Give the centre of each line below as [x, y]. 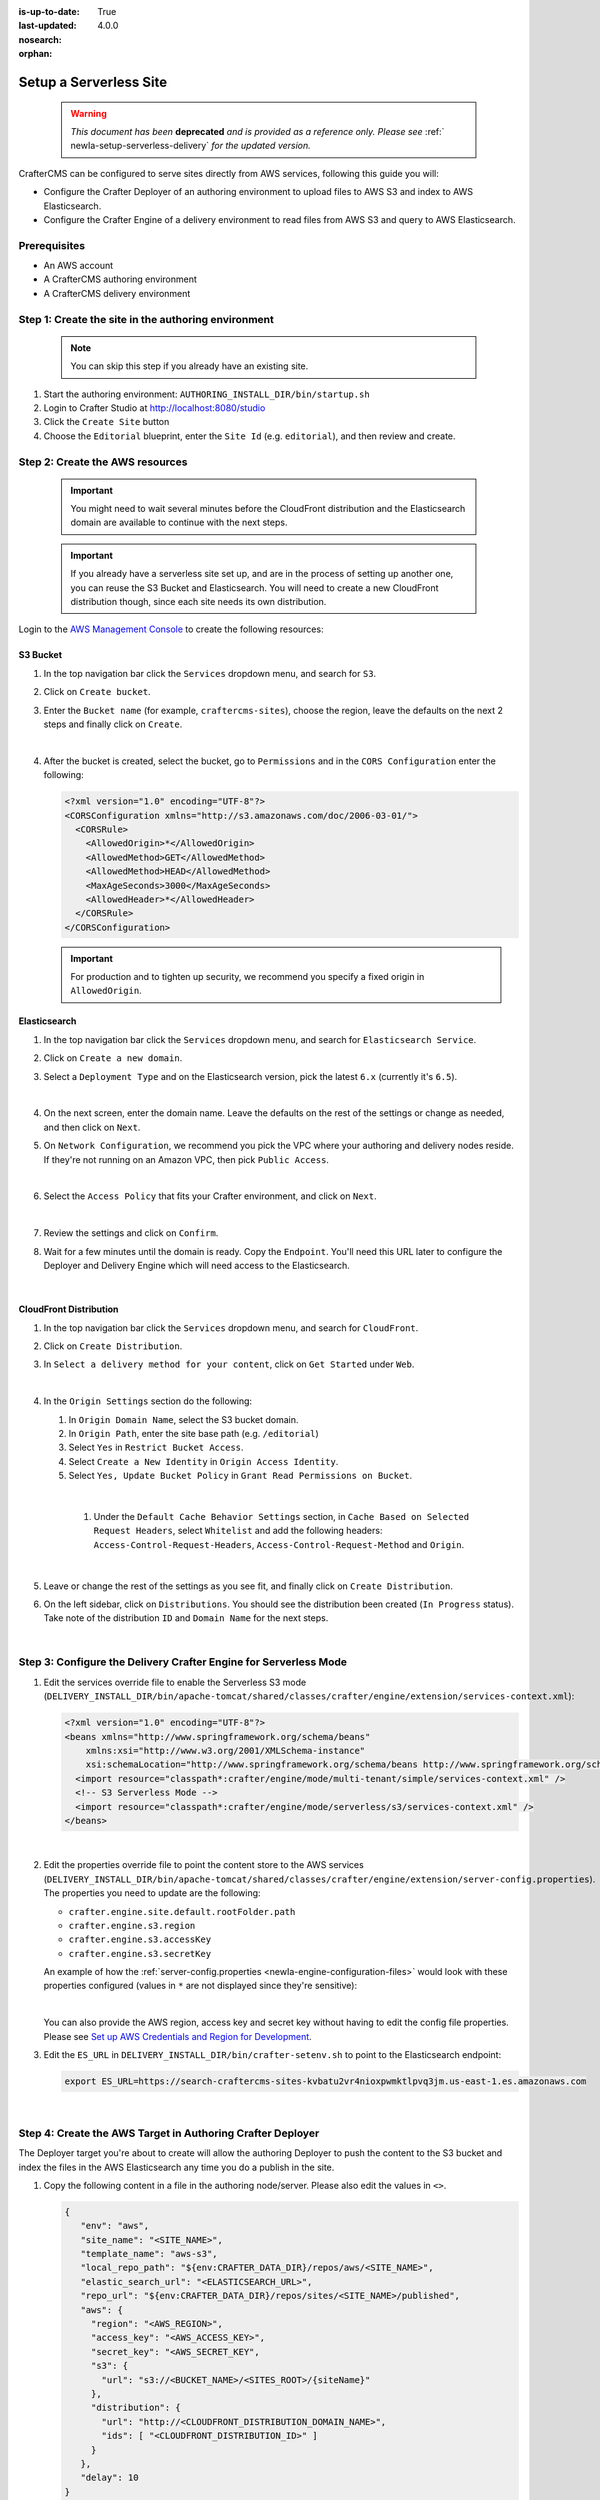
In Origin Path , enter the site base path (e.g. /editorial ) [193, 1434]
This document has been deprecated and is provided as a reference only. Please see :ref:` [257, 131]
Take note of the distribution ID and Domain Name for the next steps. [186, 1618]
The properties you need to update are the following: [152, 1893]
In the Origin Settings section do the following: [148, 1401]
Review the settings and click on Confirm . [131, 1233]
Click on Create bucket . [97, 692]
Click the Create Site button [106, 422]
